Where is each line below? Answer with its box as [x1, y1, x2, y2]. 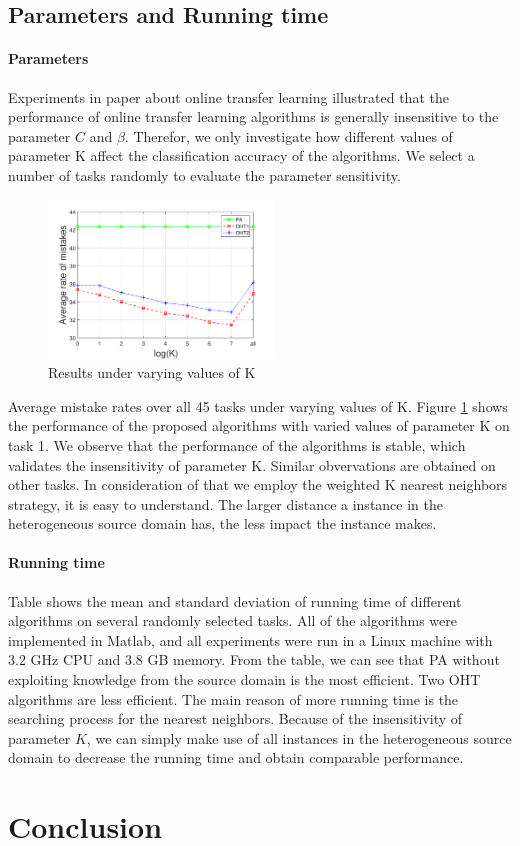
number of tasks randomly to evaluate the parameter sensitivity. [8, 164, 401, 185]
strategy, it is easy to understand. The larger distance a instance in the [8, 493, 443, 514]
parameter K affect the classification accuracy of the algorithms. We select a [8, 145, 475, 166]
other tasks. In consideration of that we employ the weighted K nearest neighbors [8, 474, 508, 495]
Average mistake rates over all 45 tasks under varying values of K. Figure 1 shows [8, 395, 508, 416]
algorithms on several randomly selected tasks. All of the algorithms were [8, 610, 458, 631]
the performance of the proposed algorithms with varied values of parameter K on [8, 415, 510, 436]
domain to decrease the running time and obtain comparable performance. [8, 747, 464, 768]
